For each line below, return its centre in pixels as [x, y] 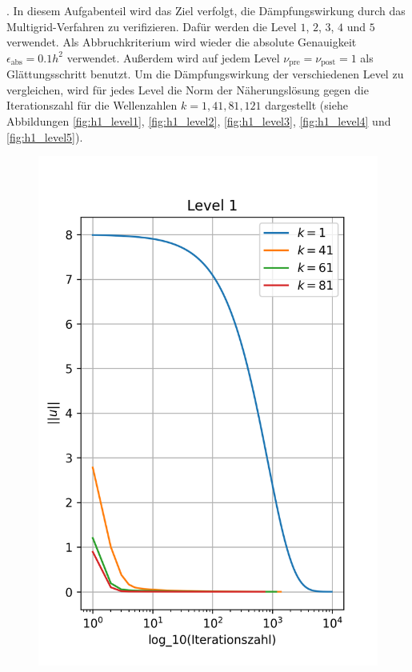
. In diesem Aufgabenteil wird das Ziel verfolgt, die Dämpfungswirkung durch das [206, 10]
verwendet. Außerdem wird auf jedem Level [173, 57]
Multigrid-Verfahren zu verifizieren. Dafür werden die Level [152, 26]
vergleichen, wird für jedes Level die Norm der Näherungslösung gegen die [188, 89]
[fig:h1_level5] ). [45, 136]
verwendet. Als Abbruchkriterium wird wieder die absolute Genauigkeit [182, 42]
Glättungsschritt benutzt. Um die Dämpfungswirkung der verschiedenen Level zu [205, 74]
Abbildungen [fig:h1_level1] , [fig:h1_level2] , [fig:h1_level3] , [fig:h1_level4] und [199, 121]
